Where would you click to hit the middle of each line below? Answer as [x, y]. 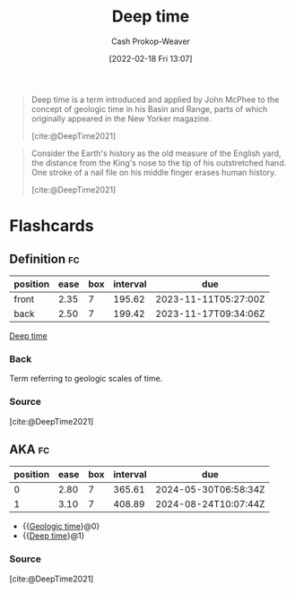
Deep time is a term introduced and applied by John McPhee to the [155, 99]
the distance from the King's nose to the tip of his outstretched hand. [159, 162]
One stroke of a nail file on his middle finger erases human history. [154, 172]
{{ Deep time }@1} [53, 536]
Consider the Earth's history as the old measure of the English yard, [156, 153]
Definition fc [44, 258]
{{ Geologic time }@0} [61, 527]
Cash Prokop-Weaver [151, 41]
